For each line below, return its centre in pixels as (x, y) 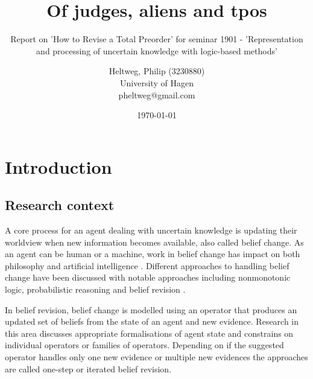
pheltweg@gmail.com (157, 94)
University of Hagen (157, 82)
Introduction (58, 166)
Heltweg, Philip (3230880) (157, 71)
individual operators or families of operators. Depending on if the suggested (144, 345)
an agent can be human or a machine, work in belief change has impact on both (153, 254)
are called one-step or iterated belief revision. (88, 368)
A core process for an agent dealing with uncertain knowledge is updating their (151, 230)
